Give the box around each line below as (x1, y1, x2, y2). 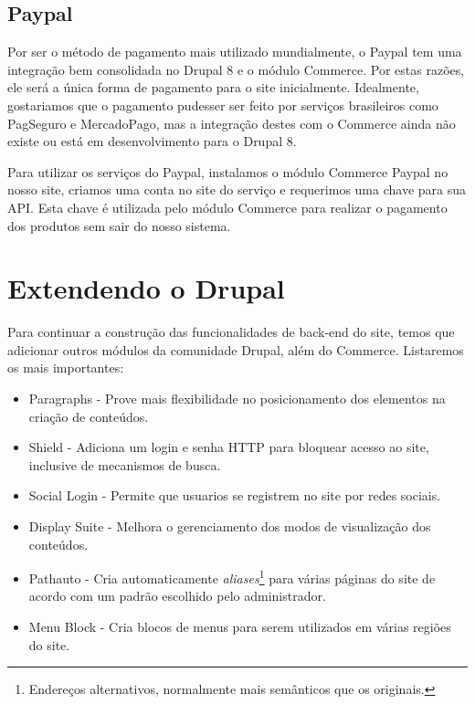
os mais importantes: (7, 358, 124, 377)
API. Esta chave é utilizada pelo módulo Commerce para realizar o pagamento (7, 197, 448, 216)
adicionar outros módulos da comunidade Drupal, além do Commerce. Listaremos (7, 340, 464, 359)
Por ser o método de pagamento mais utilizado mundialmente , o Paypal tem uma (7, 42, 462, 61)
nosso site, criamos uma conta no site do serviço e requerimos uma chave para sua (7, 180, 466, 199)
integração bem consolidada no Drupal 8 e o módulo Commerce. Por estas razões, (7, 59, 465, 79)
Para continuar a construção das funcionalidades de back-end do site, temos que (7, 322, 455, 341)
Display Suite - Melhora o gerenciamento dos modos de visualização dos (28, 517, 431, 536)
